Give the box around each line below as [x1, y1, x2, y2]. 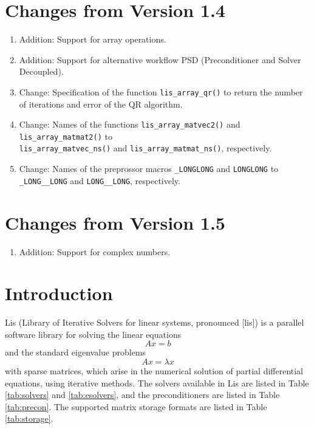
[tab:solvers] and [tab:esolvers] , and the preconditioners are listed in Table [5, 388, 280, 401]
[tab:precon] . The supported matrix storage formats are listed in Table [5, 400, 267, 413]
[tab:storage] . [5, 412, 53, 425]
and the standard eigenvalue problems [5, 346, 146, 359]
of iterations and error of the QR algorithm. [19, 97, 183, 110]
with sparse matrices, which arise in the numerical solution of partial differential [5, 365, 304, 377]
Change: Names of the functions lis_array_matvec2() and [19, 118, 241, 131]
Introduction [5, 281, 113, 306]
